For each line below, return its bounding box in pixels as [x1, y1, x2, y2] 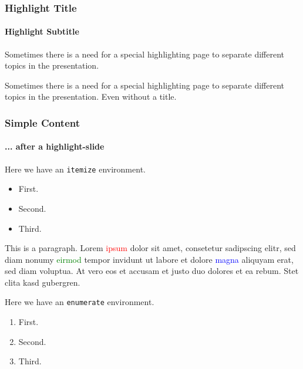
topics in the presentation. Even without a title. [5, 90, 177, 103]
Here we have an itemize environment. [5, 163, 146, 175]
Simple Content [5, 115, 80, 130]
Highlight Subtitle [5, 25, 79, 38]
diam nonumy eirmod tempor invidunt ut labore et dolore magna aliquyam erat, [5, 253, 294, 265]
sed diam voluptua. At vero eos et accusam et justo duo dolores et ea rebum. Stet [5, 265, 299, 277]
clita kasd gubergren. [5, 276, 80, 288]
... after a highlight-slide [5, 140, 105, 153]
